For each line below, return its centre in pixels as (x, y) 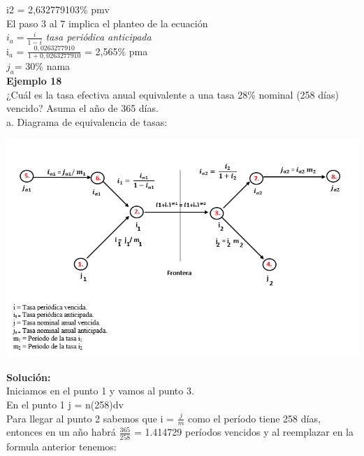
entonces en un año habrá (61, 432)
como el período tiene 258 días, (254, 418)
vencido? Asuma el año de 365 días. (82, 108)
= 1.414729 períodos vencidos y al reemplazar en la (243, 432)
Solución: (29, 377)
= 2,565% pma (116, 51)
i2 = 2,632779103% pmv (58, 9)
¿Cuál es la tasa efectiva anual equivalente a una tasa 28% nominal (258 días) (173, 94)
